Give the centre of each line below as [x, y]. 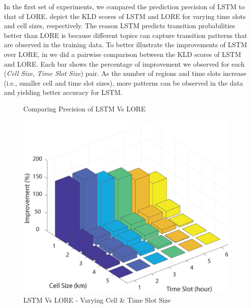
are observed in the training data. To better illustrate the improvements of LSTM [125, 45]
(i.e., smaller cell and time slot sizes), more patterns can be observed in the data [124, 82]
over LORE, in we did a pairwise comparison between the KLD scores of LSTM [123, 54]
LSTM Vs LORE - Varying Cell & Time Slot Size [97, 299]
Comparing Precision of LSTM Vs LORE [84, 108]
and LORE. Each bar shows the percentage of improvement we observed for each [124, 63]
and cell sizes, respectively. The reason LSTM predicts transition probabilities [120, 26]
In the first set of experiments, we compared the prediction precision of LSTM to [125, 6]
